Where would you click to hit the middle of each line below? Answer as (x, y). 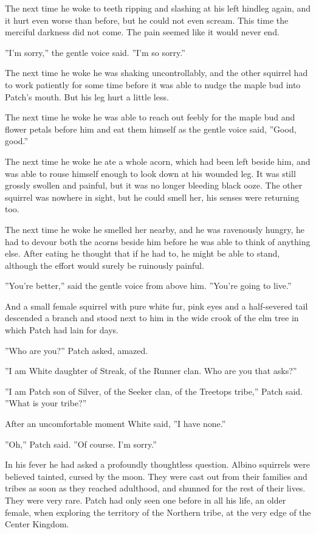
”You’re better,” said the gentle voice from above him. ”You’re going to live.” (148, 286)
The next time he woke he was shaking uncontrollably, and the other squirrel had (156, 73)
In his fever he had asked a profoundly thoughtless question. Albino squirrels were (158, 464)
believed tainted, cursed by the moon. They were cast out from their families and (156, 476)
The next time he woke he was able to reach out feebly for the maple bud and (150, 117)
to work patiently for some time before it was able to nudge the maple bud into (153, 84)
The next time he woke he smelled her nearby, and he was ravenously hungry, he (155, 229)
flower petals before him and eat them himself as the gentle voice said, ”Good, (151, 129)
